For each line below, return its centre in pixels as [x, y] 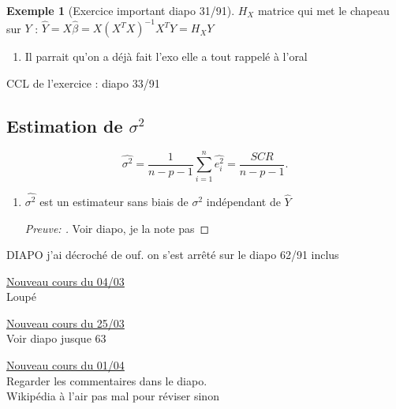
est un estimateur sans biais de [114, 201]
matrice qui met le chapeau [323, 10]
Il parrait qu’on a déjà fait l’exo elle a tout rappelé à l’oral [166, 56]
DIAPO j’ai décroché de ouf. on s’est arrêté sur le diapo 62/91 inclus [173, 255]
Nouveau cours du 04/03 [65, 281]
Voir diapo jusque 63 [56, 338]
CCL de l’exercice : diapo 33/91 [83, 83]
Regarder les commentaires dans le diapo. [107, 380]
